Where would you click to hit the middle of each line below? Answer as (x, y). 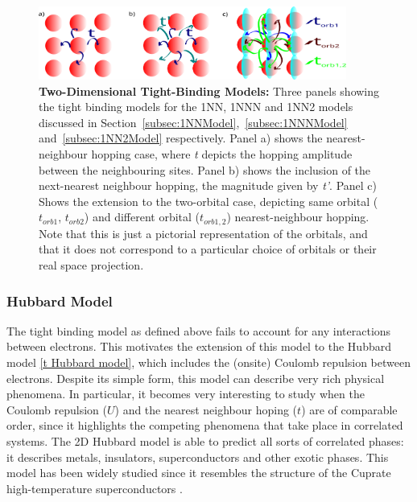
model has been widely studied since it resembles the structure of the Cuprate (199, 473)
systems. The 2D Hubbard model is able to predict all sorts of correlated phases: (205, 440)
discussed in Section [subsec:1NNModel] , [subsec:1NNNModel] (193, 122)
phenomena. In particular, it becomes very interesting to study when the (186, 394)
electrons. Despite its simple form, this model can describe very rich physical (196, 378)
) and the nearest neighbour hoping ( (206, 409)
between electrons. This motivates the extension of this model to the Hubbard (199, 346)
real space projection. (91, 264)
